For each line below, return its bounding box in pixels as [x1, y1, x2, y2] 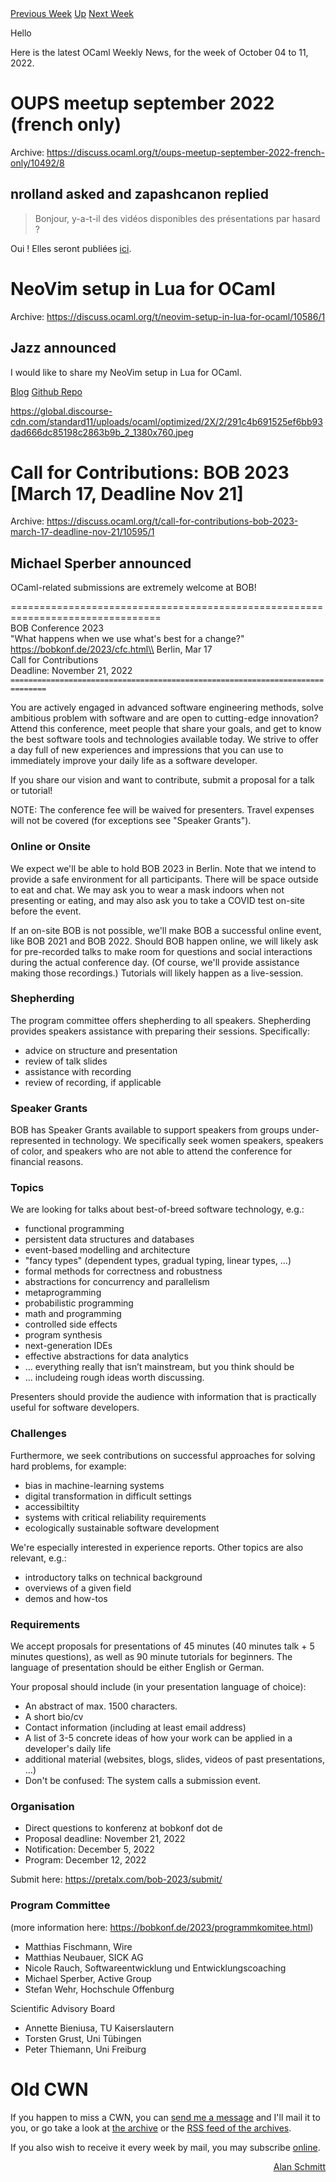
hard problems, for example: [10, 1460, 127, 1472]
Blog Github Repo [10, 385, 83, 397]
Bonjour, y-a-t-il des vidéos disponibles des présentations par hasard [34, 212, 321, 224]
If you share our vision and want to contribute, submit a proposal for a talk [10, 774, 315, 786]
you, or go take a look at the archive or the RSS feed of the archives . [10, 2122, 292, 2134]
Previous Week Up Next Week [10, 8, 135, 19]
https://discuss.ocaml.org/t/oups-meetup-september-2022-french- [46, 146, 326, 158]
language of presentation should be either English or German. [10, 1662, 265, 1674]
